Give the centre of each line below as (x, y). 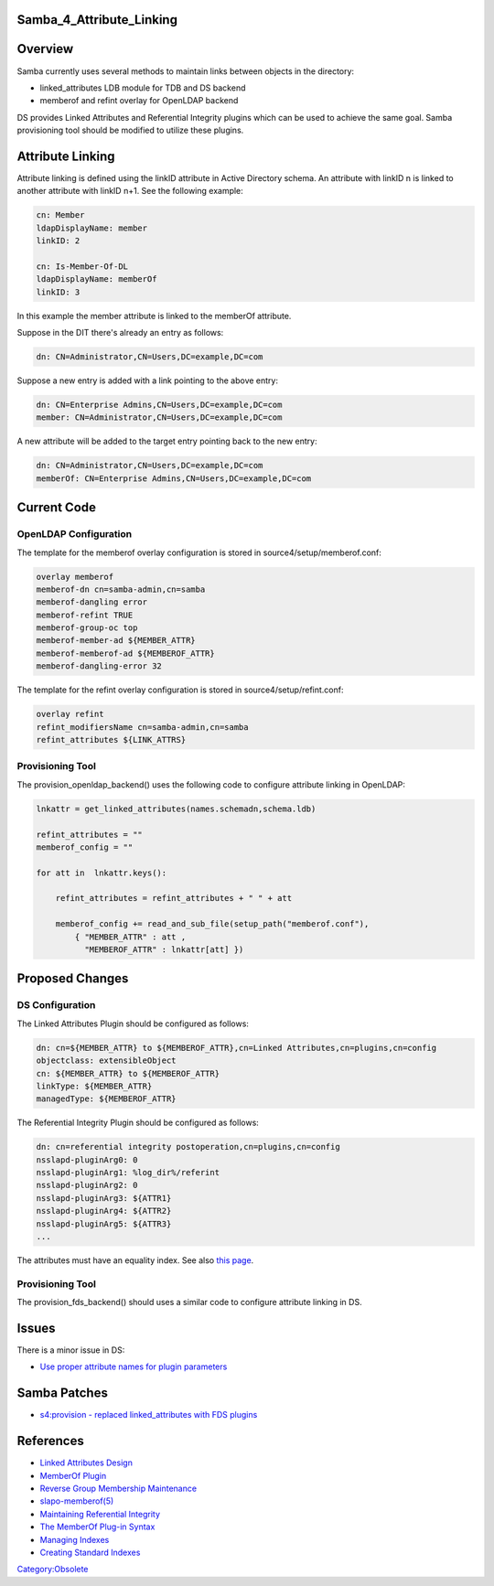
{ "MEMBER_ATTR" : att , (130, 937)
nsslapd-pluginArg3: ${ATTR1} (104, 1198)
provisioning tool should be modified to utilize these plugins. (130, 130)
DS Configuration (56, 1005)
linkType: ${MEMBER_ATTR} (94, 1086)
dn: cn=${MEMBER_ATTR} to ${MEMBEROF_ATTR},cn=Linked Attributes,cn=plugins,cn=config (236, 1048)
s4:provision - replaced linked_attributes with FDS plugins (149, 1415)
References (50, 1441)
